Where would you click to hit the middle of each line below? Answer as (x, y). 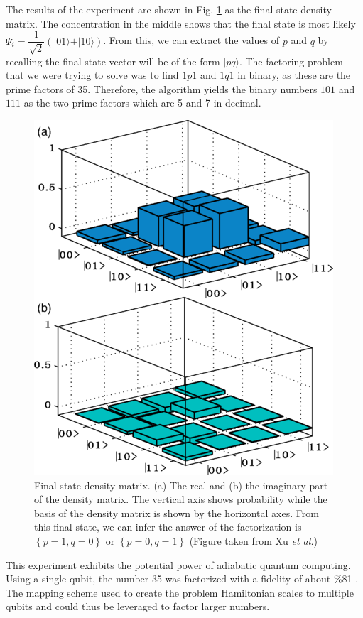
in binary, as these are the (294, 75)
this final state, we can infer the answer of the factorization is (168, 527)
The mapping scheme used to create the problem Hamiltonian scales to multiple (180, 592)
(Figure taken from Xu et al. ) (254, 540)
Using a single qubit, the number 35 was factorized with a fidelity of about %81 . (182, 579)
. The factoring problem (291, 61)
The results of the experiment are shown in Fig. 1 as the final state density (169, 9)
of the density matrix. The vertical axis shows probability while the (181, 499)
